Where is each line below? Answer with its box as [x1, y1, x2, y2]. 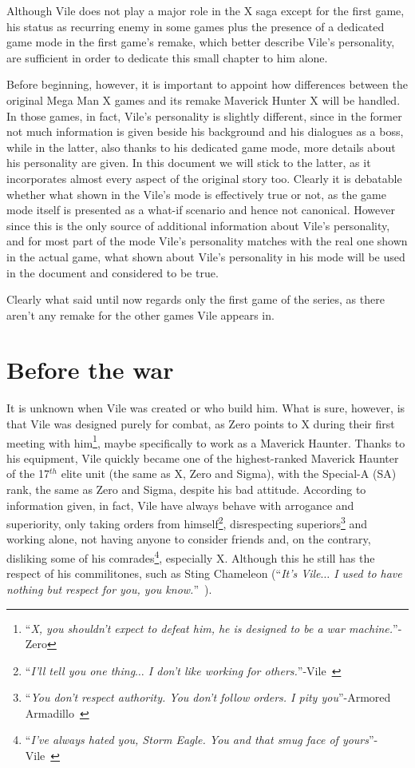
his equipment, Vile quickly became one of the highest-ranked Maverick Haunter [6, 449, 399, 466]
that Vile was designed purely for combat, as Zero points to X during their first [6, 416, 395, 432]
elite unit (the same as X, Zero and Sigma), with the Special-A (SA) [61, 465, 397, 482]
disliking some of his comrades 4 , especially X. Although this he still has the [6, 547, 375, 566]
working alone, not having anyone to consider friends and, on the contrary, [6, 531, 371, 547]
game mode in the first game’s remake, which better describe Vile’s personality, [6, 34, 395, 50]
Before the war [6, 353, 174, 386]
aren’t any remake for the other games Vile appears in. [6, 306, 275, 323]
